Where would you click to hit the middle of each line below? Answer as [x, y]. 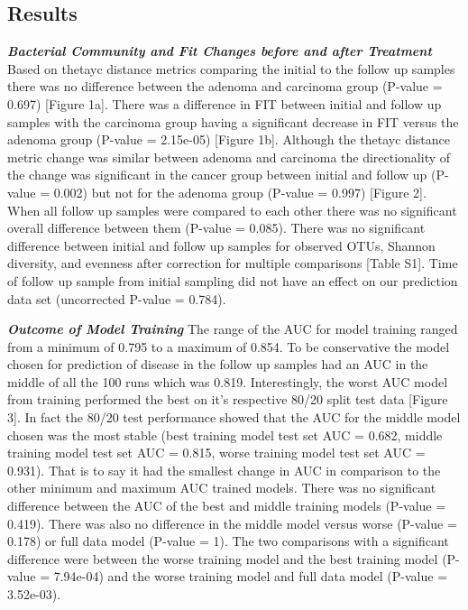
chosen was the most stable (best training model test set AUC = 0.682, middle [225, 434]
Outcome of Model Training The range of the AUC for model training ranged [233, 329]
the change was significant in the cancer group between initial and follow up [217, 175]
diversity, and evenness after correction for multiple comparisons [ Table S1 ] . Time [233, 263]
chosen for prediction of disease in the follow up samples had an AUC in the [218, 364]
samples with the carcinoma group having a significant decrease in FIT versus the [233, 121]
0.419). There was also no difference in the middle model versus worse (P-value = [232, 523]
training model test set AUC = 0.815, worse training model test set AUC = [216, 453]
